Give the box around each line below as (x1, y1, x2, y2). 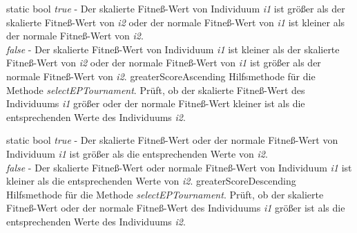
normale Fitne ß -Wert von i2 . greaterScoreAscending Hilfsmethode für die (6, 68, 316, 83)
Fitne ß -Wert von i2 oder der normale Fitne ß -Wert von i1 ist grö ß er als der (6, 55, 321, 70)
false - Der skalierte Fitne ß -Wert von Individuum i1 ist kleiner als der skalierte (6, 41, 340, 56)
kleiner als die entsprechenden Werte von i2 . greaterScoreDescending (6, 174, 296, 188)
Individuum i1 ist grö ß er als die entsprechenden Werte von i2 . (6, 146, 268, 160)
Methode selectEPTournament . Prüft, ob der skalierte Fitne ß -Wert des (6, 82, 305, 97)
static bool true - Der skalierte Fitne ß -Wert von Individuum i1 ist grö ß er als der (6, 1, 345, 15)
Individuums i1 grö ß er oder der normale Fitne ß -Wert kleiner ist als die (6, 96, 305, 111)
